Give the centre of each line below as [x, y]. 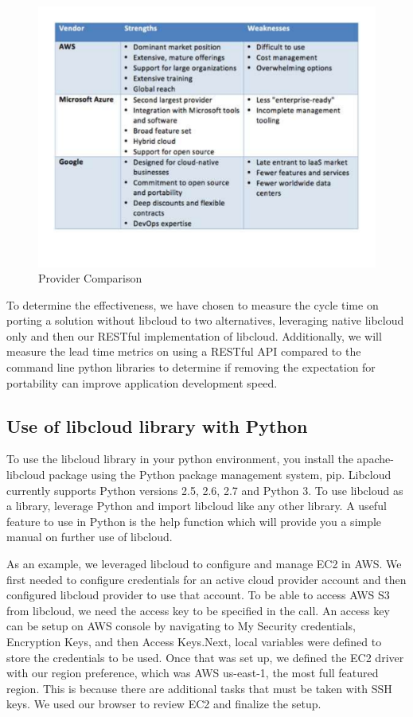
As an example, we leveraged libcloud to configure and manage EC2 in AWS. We [204, 564]
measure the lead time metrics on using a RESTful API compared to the [184, 351]
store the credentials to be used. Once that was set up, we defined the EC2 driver [205, 657]
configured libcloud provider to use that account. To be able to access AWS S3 [198, 595]
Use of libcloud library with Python [157, 425]
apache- [375, 459]
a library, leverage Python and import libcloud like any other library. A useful [197, 506]
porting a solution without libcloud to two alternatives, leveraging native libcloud [205, 320]
